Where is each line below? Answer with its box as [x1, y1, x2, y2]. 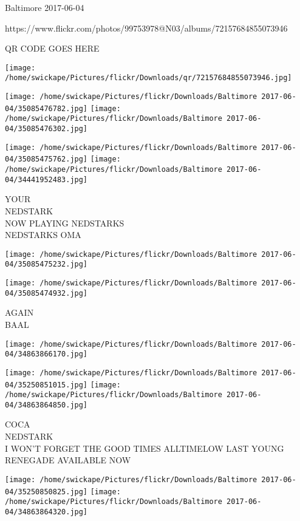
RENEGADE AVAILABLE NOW [5, 454, 131, 466]
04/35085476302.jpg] [5, 124, 88, 134]
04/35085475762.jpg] [5, 155, 88, 164]
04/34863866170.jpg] [5, 350, 88, 359]
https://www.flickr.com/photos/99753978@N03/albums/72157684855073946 [5, 21, 288, 34]
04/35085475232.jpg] [5, 260, 88, 269]
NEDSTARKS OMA [5, 228, 81, 241]
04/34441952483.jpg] [5, 175, 88, 184]
